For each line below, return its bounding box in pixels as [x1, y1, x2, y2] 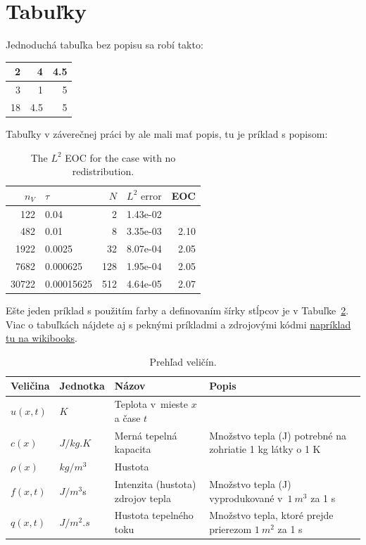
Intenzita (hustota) [114, 477, 196, 492]
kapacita [114, 442, 151, 456]
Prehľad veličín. [149, 354, 217, 368]
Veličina [11, 378, 50, 393]
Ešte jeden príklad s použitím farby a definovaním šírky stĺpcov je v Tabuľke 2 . [6, 303, 349, 318]
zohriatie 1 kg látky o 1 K [209, 442, 321, 456]
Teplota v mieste [114, 397, 189, 411]
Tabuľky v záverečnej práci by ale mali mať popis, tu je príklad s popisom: [6, 127, 328, 141]
